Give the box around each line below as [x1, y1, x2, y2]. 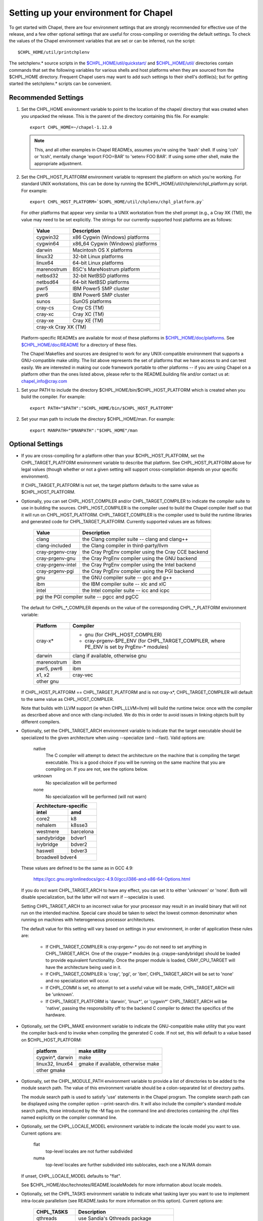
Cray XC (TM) [72, 311, 104, 317]
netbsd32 [36, 273, 58, 279]
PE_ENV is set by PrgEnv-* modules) [84, 644, 169, 651]
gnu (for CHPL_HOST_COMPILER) [84, 632, 162, 638]
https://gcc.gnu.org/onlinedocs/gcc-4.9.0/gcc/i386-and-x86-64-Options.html [33, 876, 190, 882]
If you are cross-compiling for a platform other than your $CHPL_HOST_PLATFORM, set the [21, 453, 205, 459]
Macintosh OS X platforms [72, 247, 133, 253]
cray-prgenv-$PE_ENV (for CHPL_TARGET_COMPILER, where [84, 637, 225, 644]
